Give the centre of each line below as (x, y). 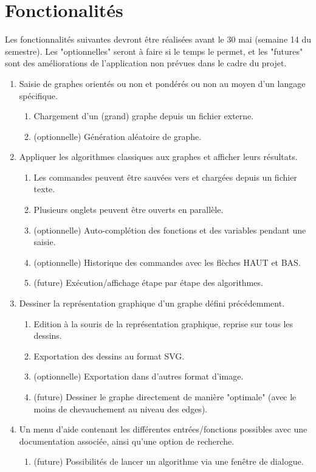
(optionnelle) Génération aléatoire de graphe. (118, 136)
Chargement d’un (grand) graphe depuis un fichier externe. (144, 116)
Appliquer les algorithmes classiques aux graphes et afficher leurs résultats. (158, 157)
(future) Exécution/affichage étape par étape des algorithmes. (148, 283)
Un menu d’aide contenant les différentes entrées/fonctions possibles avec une (163, 429)
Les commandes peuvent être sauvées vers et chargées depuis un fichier (165, 177)
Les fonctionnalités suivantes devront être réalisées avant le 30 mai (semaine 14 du (158, 39)
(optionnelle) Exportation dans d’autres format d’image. (139, 376)
